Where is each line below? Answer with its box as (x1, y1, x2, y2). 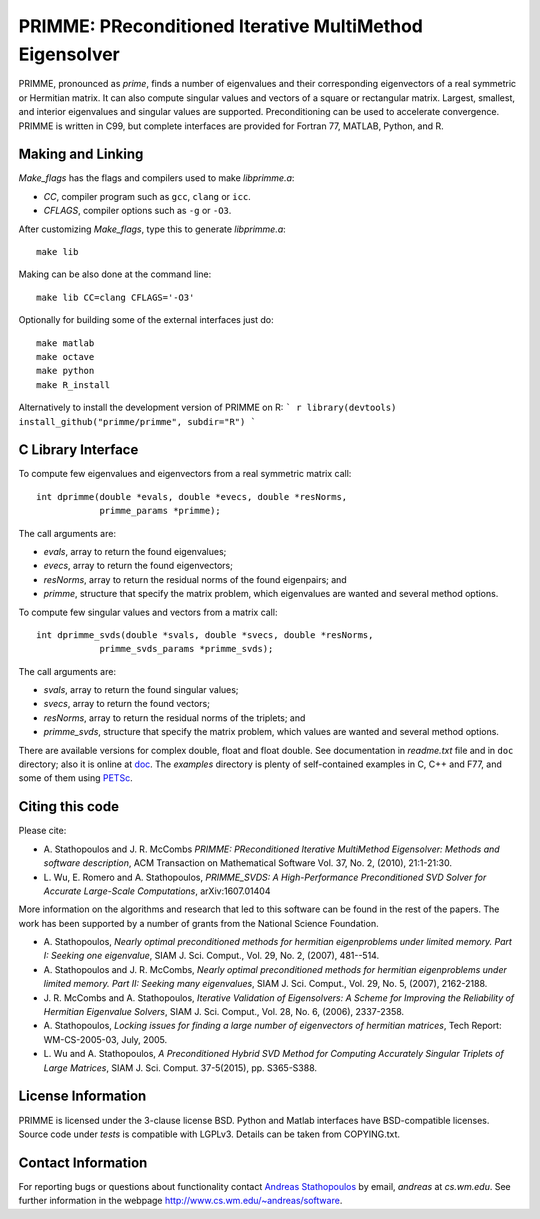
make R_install (36, 379, 111, 390)
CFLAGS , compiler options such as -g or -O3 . (43, 205, 232, 217)
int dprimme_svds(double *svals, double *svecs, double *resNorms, (36, 629, 374, 640)
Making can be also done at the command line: (18, 268, 212, 280)
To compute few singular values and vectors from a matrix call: (18, 606, 278, 618)
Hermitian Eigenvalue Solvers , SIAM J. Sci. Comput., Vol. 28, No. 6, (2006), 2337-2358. (43, 1006, 405, 1018)
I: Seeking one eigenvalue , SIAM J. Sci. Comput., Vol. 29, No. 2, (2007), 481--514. (43, 950, 380, 962)
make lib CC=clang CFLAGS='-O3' (36, 291, 195, 303)
